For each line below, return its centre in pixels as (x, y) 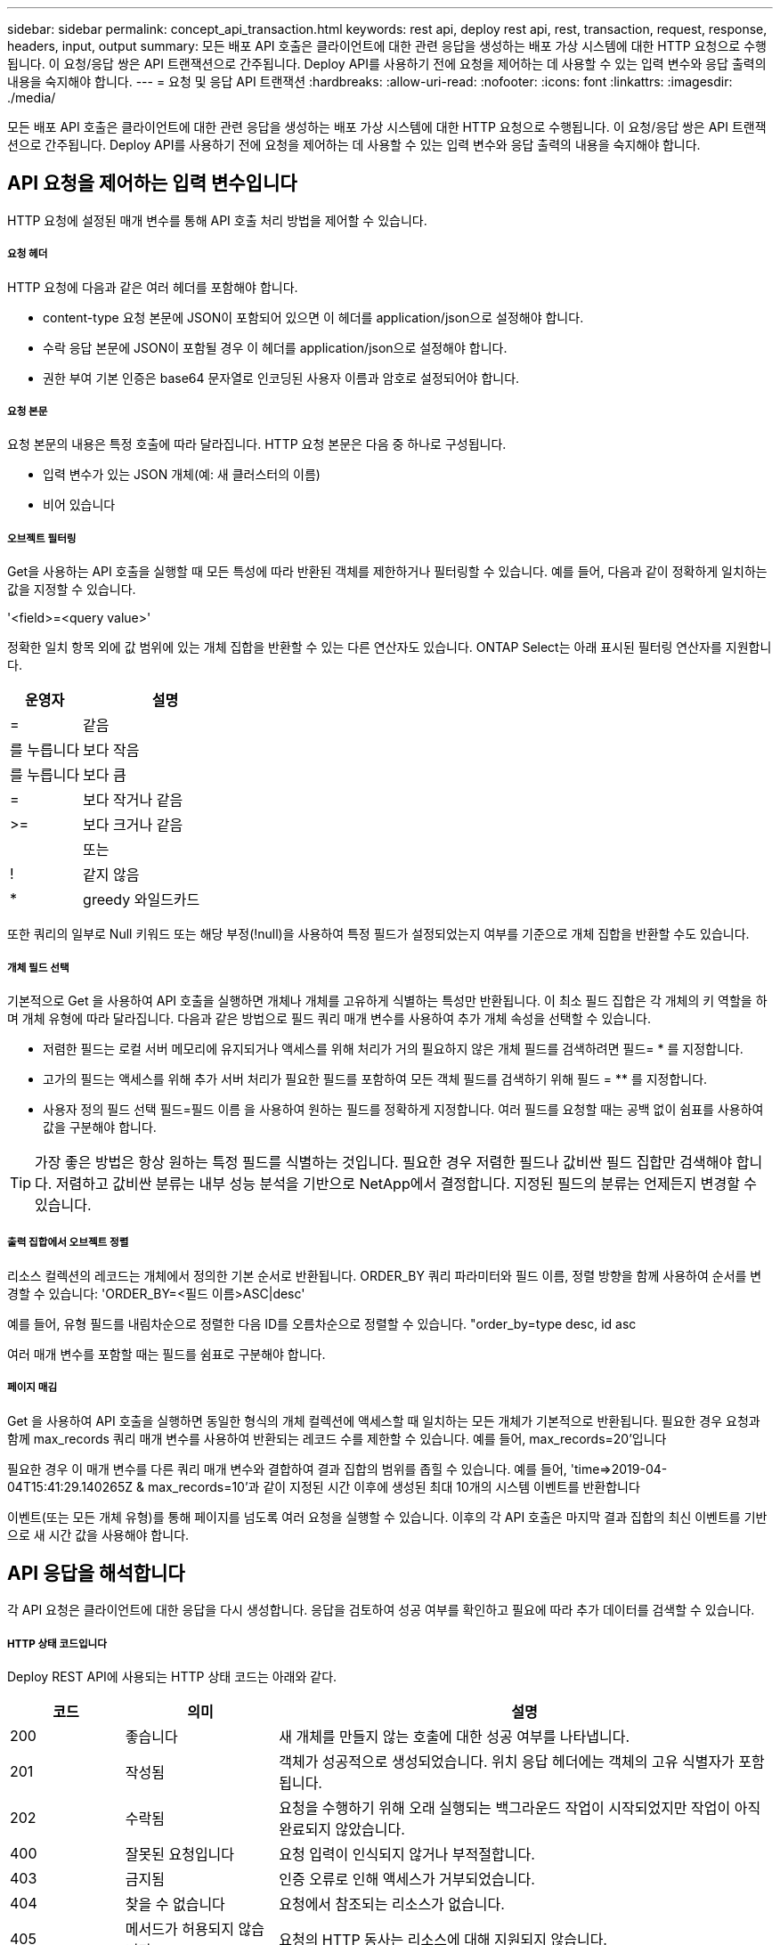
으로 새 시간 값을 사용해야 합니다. (98, 1534)
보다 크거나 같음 (133, 825)
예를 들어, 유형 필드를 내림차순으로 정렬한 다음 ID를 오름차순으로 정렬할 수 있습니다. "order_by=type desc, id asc (322, 1323)
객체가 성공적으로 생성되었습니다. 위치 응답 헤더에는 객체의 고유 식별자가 (507, 1762)
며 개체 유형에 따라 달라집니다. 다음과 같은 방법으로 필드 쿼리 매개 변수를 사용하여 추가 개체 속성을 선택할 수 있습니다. (329, 1018)
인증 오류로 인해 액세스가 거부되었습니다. (407, 1880)
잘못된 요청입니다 (180, 1855)
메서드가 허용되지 (180, 1929)
